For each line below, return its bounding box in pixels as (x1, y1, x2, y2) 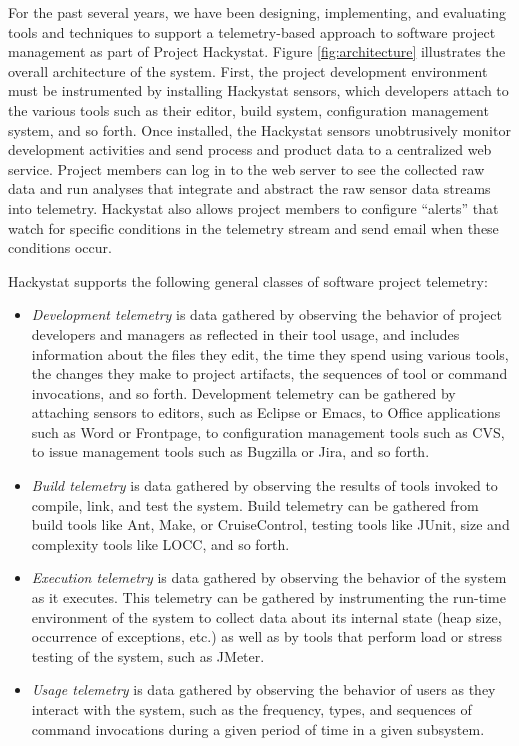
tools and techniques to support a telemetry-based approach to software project (8, 21, 496, 42)
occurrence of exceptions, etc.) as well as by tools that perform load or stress (31, 626, 502, 647)
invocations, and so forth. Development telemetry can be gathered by (31, 382, 456, 403)
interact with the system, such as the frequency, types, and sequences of (31, 699, 472, 719)
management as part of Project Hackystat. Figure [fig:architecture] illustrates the (8, 41, 506, 62)
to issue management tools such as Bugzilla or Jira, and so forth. (31, 441, 430, 462)
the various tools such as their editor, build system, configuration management (8, 99, 489, 120)
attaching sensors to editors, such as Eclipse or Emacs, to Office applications (31, 402, 501, 423)
